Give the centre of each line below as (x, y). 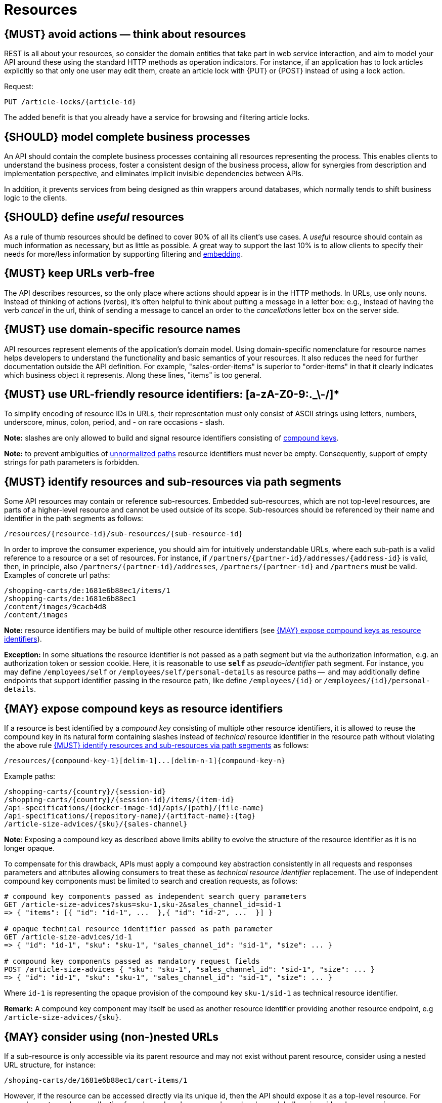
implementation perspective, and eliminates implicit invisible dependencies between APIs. (154, 174)
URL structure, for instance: (50, 1065)
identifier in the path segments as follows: (74, 519)
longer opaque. (30, 848)
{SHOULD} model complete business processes (127, 137)
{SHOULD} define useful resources (94, 217)
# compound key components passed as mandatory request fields (132, 961)
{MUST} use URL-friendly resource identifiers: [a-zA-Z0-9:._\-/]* (172, 394)
